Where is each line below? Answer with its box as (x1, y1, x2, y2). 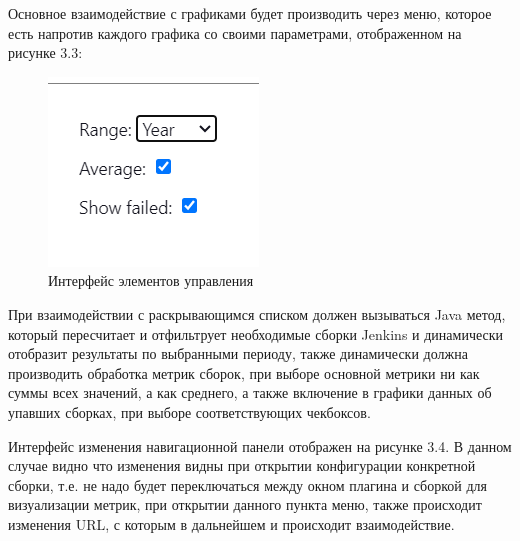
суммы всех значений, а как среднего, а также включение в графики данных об (8, 382, 492, 403)
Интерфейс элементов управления (48, 270, 254, 291)
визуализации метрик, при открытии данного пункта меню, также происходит (8, 494, 482, 515)
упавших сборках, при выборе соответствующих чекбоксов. (8, 401, 371, 422)
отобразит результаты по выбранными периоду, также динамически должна (8, 343, 468, 364)
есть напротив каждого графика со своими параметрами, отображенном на (8, 22, 462, 43)
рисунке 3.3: (8, 42, 83, 63)
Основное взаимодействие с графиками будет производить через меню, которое (8, 3, 492, 23)
